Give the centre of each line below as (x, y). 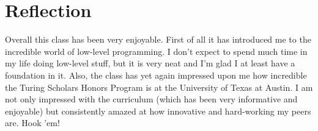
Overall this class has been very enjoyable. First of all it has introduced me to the (158, 39)
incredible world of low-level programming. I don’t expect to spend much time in (156, 51)
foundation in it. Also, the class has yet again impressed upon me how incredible (156, 75)
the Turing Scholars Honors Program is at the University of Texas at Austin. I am (159, 87)
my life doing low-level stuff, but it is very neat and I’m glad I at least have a (150, 63)
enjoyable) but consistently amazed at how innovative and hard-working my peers (158, 111)
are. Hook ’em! (32, 123)
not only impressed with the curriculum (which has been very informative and (151, 99)
